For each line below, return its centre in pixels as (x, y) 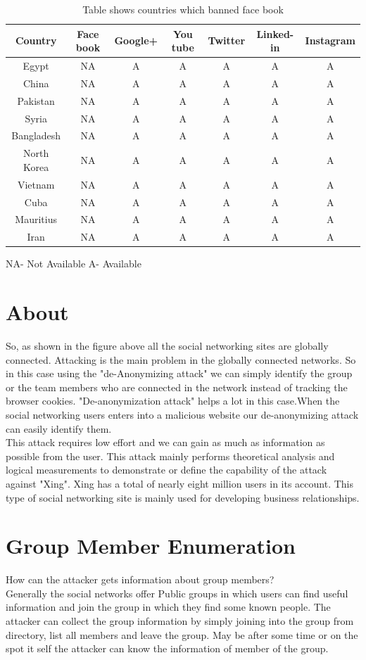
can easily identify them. (59, 428)
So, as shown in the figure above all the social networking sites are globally (167, 346)
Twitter (227, 40)
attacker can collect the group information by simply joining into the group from (180, 621)
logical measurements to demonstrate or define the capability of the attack (166, 470)
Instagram (330, 40)
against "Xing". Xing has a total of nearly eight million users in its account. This (180, 483)
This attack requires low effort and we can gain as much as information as (165, 442)
